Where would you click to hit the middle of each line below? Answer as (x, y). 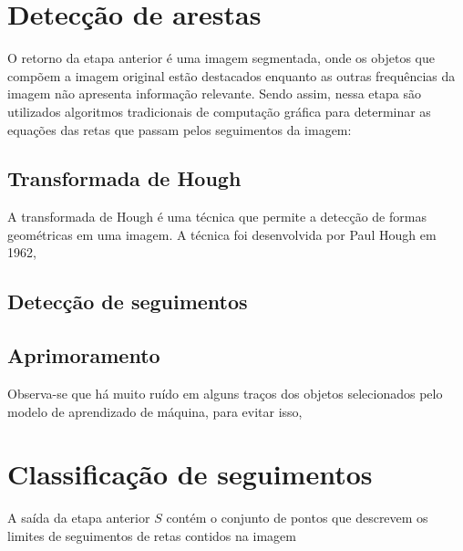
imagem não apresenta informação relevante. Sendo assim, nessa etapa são (214, 94)
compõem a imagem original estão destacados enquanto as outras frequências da (231, 75)
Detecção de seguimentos (128, 301)
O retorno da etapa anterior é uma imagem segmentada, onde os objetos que (221, 58)
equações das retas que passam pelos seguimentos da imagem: (180, 129)
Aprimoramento (84, 355)
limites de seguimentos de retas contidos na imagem (152, 535)
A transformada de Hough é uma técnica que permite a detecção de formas (217, 217)
